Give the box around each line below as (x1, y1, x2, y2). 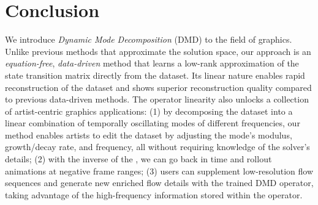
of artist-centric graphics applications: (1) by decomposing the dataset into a (5, 104, 293, 117)
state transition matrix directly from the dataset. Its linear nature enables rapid (5, 68, 305, 81)
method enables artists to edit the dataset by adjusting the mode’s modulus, (5, 128, 292, 141)
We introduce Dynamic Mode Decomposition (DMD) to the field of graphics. (5, 33, 292, 46)
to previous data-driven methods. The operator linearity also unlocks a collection (5, 93, 309, 106)
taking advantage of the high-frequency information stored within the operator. (5, 188, 303, 201)
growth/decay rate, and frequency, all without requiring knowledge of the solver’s (5, 140, 310, 153)
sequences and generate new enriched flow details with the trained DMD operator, (5, 176, 314, 189)
